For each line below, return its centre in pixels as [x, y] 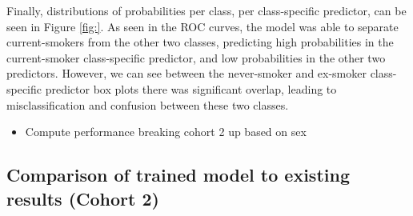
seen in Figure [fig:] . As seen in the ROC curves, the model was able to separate [202, 26]
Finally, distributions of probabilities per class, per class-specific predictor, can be [206, 10]
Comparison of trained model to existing [178, 175]
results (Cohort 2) [83, 198]
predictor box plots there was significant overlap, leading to [191, 88]
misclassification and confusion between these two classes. [148, 104]
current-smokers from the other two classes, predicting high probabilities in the [200, 42]
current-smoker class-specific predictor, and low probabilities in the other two [196, 57]
